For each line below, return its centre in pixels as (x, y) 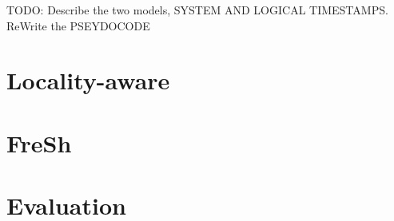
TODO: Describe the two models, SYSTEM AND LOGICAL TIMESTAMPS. (197, 10)
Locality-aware (88, 80)
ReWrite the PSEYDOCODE (78, 25)
